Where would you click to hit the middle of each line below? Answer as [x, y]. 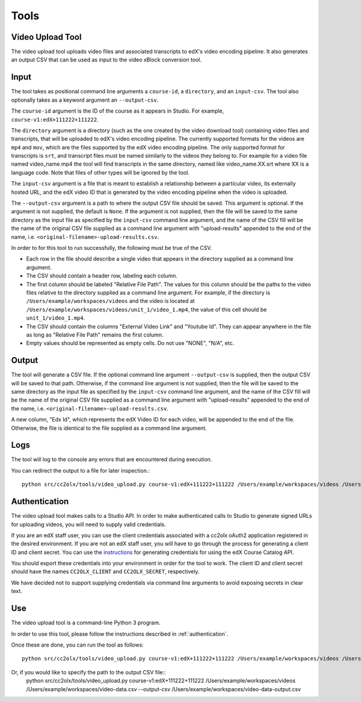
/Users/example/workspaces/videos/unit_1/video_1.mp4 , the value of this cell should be [147, 309]
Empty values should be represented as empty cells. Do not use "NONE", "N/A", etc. [130, 343]
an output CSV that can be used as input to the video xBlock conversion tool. [106, 60]
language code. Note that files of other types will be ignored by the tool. [100, 172]
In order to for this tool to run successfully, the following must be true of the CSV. [112, 248]
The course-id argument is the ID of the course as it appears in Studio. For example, [118, 111]
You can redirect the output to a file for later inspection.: [81, 470]
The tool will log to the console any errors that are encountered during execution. [112, 459]
